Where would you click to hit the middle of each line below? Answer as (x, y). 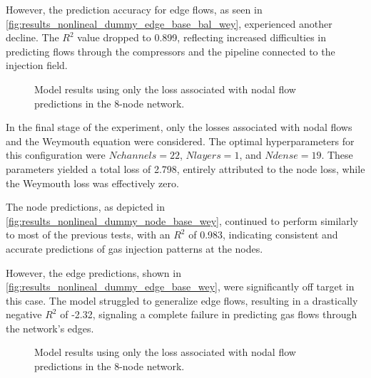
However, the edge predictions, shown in (93, 272)
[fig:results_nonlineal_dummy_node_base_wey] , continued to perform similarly (182, 220)
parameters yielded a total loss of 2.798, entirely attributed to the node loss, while (185, 168)
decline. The (32, 37)
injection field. (37, 65)
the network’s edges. (50, 328)
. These (337, 155)
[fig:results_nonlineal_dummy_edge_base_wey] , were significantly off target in (180, 287)
